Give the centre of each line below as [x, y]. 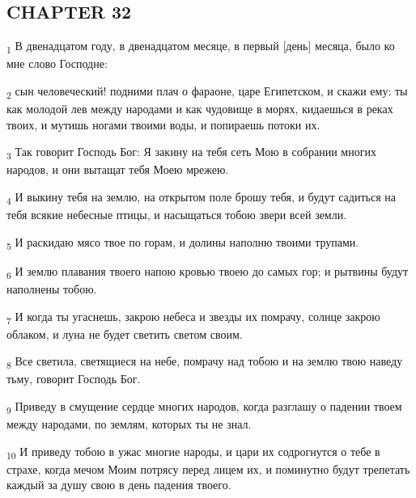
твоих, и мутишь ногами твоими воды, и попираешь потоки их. [163, 124]
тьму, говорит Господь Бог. [74, 379]
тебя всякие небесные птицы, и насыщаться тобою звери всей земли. [177, 215]
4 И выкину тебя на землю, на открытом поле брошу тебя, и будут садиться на [201, 197]
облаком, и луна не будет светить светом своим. [125, 333]
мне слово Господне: [57, 63]
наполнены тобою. [52, 288]
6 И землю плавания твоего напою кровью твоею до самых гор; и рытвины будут [208, 272]
